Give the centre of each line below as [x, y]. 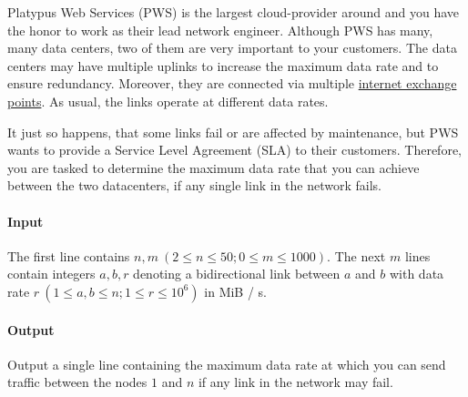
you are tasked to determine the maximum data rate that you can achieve [214, 167]
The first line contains [69, 255]
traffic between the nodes [77, 382]
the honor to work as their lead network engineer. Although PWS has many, [220, 30]
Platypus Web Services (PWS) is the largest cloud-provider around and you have [233, 12]
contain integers [51, 274]
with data [417, 274]
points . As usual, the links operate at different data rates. [168, 101]
